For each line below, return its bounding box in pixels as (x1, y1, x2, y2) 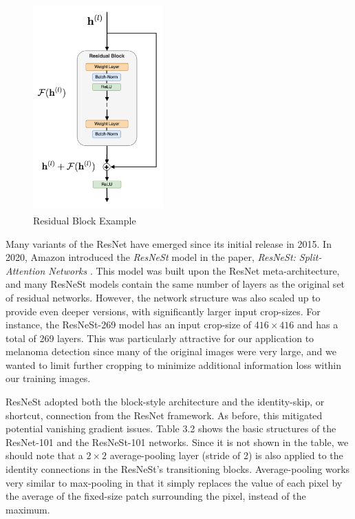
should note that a (6, 448, 83, 463)
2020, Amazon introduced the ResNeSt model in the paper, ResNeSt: (6, 250, 296, 264)
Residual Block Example (33, 213, 136, 227)
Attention (6, 263, 45, 277)
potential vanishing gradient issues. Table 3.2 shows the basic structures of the (6, 421, 336, 436)
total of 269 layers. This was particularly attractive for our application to (6, 330, 314, 345)
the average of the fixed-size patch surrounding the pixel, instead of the (6, 489, 306, 503)
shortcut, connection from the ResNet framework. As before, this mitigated (6, 407, 323, 422)
